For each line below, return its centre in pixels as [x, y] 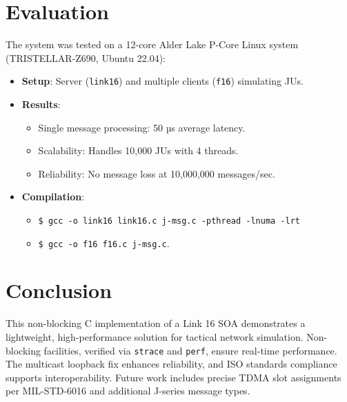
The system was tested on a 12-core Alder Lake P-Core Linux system [152, 44]
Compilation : [53, 197]
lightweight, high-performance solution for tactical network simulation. [155, 336]
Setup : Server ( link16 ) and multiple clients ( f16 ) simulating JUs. [162, 81]
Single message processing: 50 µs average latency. [142, 127]
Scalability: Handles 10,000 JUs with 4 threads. [138, 150]
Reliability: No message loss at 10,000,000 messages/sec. [157, 173]
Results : [41, 104]
